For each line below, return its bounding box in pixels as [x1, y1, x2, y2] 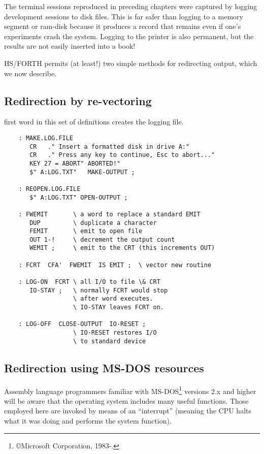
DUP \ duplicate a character [29, 219, 157, 226]
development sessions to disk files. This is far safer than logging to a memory [4, 11, 243, 21]
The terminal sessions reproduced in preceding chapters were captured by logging [4, 1, 257, 11]
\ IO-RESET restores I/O [73, 329, 157, 337]
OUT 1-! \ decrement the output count [29, 236, 175, 243]
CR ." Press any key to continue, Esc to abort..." [29, 151, 215, 159]
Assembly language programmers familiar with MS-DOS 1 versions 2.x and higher [4, 384, 256, 396]
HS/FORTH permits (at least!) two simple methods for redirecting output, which [4, 57, 257, 68]
